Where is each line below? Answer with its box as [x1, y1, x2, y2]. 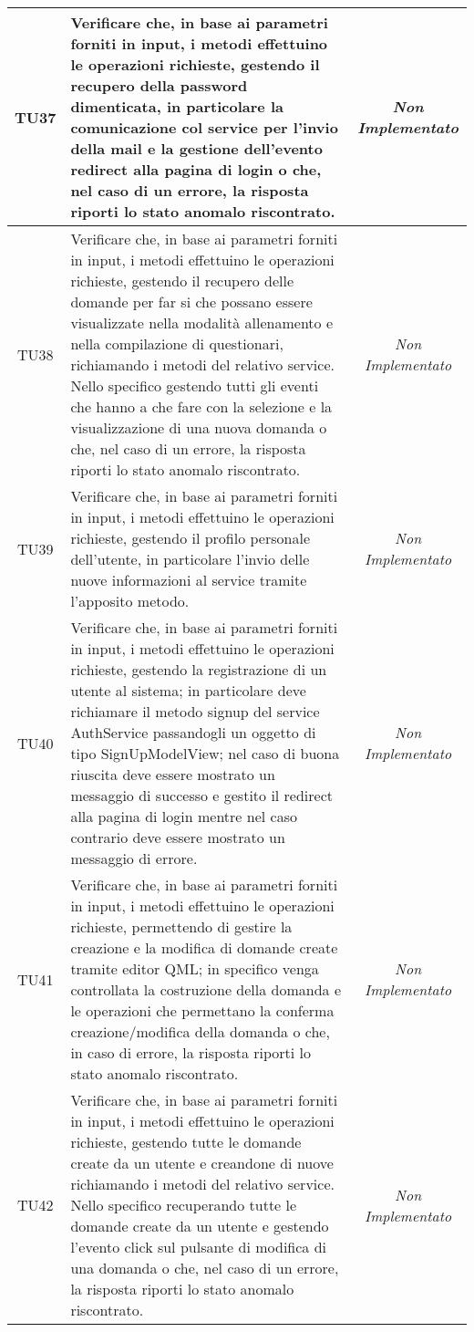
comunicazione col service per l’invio [70, 117, 338, 138]
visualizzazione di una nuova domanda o [70, 417, 327, 438]
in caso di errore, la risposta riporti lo [70, 1042, 312, 1063]
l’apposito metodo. [70, 590, 190, 611]
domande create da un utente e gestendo [70, 1215, 329, 1236]
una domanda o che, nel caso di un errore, [70, 1257, 339, 1278]
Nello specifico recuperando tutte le [70, 1194, 297, 1215]
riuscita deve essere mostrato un [70, 764, 275, 785]
